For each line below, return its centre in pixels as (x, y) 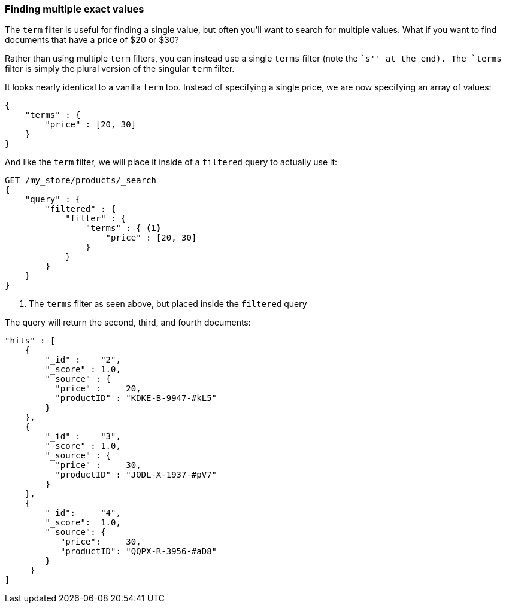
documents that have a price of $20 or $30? (92, 40)
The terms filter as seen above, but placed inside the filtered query (168, 304)
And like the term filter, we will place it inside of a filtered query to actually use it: (171, 162)
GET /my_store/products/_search (81, 180)
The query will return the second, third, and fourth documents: (128, 323)
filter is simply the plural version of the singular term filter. (120, 69)
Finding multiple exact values (75, 9)
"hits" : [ (30, 341)
